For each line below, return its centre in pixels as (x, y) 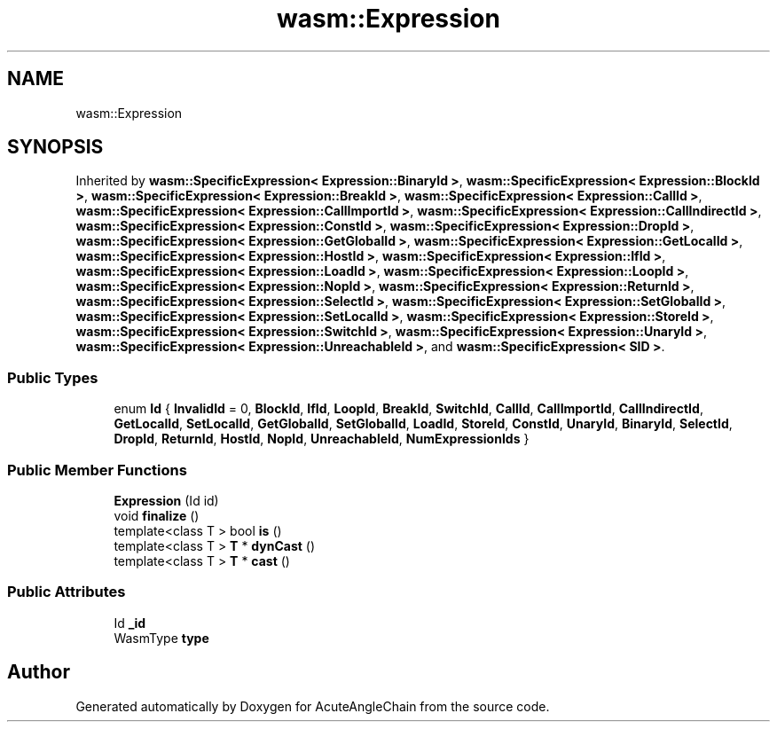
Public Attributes (67, 592)
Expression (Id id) (166, 500)
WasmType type (161, 638)
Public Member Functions (97, 470)
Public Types (53, 377)
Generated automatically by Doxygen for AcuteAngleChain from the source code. (313, 706)
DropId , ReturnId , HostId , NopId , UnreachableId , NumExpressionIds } (322, 439)
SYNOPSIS (55, 147)
